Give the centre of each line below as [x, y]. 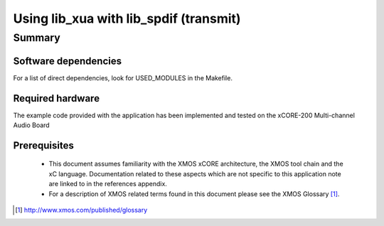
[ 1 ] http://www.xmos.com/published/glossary [81, 210]
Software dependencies [68, 61]
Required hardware [56, 98]
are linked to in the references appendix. [108, 184]
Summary [37, 38]
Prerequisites [43, 145]
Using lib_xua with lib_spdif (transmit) [127, 18]
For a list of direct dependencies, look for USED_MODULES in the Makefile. [123, 77]
